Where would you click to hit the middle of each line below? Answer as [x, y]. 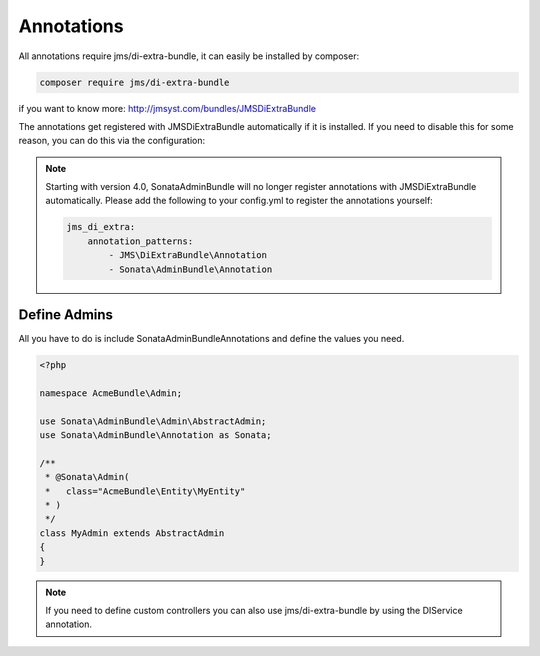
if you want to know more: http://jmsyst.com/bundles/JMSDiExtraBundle [167, 108]
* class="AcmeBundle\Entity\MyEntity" [145, 491]
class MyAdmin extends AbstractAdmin [132, 533]
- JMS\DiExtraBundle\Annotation [187, 255]
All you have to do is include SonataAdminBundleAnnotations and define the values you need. [211, 339]
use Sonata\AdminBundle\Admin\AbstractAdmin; [153, 421]
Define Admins [66, 315]
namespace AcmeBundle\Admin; [111, 393]
